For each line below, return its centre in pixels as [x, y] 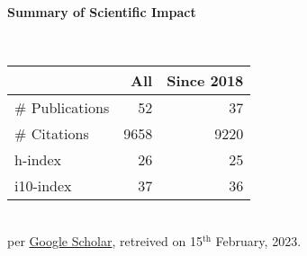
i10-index [43, 186]
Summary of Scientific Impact [102, 12]
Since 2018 [205, 81]
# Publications [62, 108]
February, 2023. [258, 240]
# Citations [52, 134]
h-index [38, 160]
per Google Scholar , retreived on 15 [105, 240]
